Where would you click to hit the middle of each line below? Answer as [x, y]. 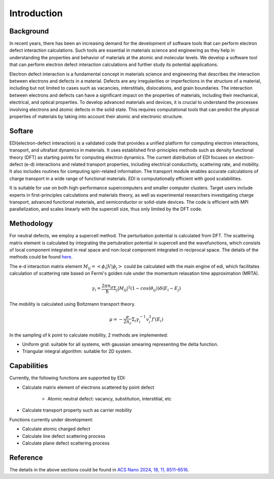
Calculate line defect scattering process [64, 436]
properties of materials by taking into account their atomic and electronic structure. [96, 116]
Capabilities [29, 366]
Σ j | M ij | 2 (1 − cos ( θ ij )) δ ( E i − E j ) [147, 289]
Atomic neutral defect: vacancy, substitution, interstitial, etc [110, 399]
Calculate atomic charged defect [56, 429]
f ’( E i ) [158, 320]
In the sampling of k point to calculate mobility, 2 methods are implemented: [89, 335]
